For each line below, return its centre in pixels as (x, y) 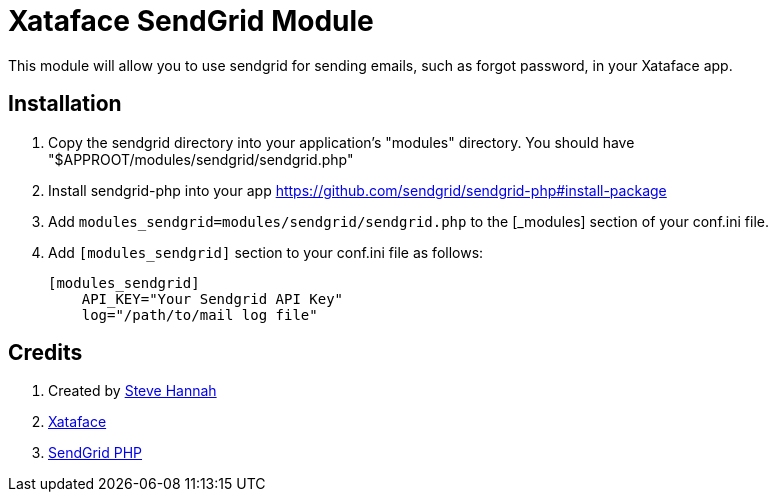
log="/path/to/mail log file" (199, 314)
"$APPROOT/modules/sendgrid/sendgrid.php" (201, 159)
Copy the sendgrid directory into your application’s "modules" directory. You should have (341, 142)
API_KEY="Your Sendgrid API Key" (212, 298)
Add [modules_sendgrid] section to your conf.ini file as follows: (266, 252)
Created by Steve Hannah (132, 391)
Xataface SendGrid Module (191, 21)
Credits (45, 353)
